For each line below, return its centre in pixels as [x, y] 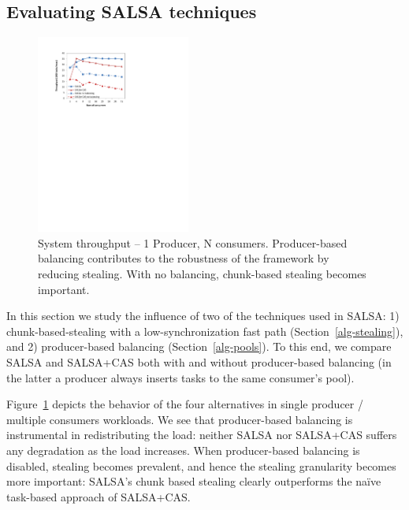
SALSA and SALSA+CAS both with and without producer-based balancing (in [199, 361]
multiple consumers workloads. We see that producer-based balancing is [180, 419]
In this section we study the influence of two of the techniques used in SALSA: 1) [203, 316]
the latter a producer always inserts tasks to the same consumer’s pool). [180, 377]
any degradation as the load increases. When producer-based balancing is [183, 450]
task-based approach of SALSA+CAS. [99, 496]
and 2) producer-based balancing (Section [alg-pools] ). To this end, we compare [199, 346]
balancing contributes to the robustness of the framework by [184, 258]
